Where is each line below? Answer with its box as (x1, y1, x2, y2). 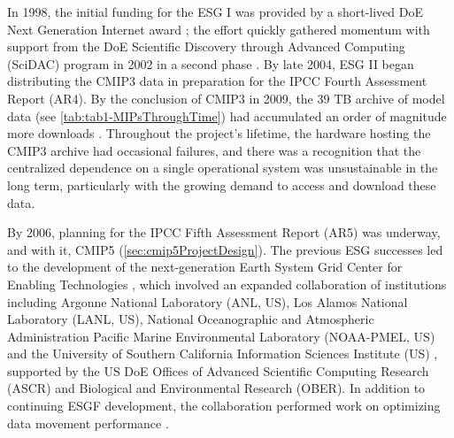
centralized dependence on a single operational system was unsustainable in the (7, 158, 438, 177)
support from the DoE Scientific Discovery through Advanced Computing (7, 37, 405, 56)
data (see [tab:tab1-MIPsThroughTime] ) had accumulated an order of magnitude (7, 106, 447, 125)
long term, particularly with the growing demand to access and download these (7, 175, 436, 194)
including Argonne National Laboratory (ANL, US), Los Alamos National (7, 292, 408, 311)
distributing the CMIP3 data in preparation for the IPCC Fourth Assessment (7, 72, 427, 90)
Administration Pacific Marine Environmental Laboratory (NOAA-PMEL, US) (7, 327, 435, 345)
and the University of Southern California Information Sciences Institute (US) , (7, 344, 438, 363)
